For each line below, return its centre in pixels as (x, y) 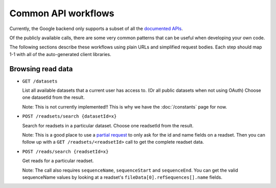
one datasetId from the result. (53, 97)
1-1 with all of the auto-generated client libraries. (60, 54)
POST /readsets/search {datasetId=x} (70, 116)
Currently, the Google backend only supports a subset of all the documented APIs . (96, 29)
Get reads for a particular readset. (58, 161)
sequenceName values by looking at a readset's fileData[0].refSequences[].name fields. (122, 177)
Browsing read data (41, 69)
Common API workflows (62, 13)
